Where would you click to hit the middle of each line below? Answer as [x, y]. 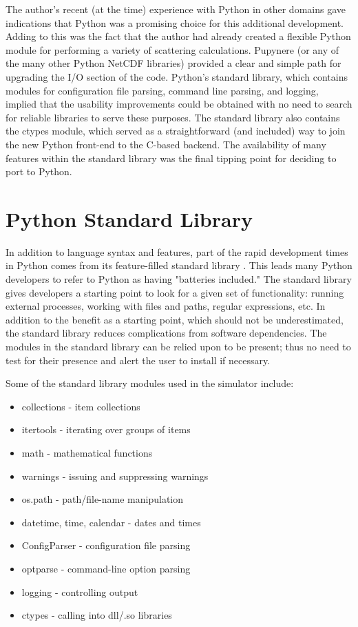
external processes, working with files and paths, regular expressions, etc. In [166, 306]
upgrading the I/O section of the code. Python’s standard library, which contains [177, 76]
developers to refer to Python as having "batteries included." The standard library [179, 279]
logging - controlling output [80, 591]
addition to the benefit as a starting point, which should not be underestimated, [175, 319]
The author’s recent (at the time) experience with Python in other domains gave [176, 9]
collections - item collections [81, 406]
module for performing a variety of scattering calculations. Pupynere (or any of [172, 49]
